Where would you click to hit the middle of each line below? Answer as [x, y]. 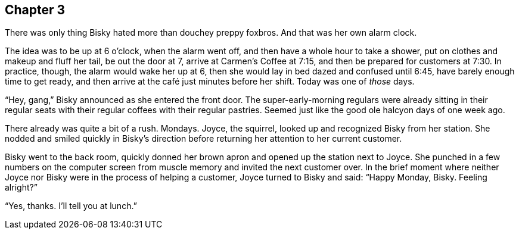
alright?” [21, 188]
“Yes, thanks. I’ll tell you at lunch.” [71, 206]
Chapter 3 [35, 10]
